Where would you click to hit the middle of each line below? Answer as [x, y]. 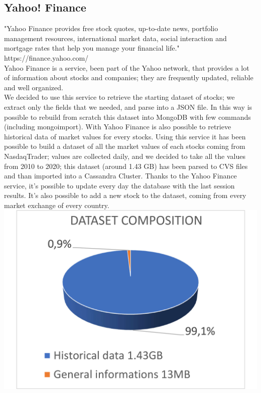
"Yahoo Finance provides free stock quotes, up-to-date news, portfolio [111, 28]
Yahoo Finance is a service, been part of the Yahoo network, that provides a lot [127, 67]
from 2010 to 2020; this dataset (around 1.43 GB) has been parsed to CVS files [126, 166]
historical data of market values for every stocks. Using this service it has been [125, 136]
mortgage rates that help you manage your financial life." [92, 48]
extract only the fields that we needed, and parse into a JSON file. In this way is [128, 107]
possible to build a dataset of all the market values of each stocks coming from [125, 146]
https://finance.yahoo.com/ [46, 57]
